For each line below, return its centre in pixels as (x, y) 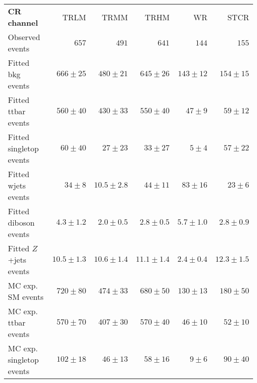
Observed (24, 37)
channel (23, 23)
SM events (26, 297)
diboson (21, 222)
